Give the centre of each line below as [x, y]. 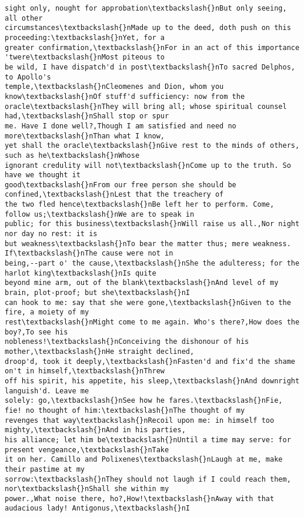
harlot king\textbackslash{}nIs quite [81, 273]
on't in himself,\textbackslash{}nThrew [85, 371]
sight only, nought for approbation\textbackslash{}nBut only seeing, [146, 8]
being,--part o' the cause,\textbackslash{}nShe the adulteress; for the [152, 264]
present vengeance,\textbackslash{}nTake [87, 450]
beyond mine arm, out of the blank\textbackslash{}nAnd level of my [142, 283]
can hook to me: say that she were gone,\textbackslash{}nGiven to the [148, 302]
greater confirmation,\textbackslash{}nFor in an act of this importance [152, 47]
